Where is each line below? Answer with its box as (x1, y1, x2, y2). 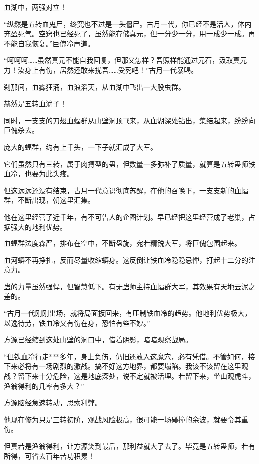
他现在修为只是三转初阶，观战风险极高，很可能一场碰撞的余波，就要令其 (4, 414, 241, 424)
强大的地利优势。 (10, 221, 67, 232)
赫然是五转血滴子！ (4, 98, 67, 109)
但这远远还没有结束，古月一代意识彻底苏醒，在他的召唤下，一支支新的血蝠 (4, 185, 248, 195)
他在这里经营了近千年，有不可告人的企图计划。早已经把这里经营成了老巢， (4, 211, 248, 222)
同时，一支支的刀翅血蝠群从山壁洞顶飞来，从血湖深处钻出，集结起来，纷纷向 (4, 115, 255, 125)
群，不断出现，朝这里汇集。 (4, 195, 95, 205)
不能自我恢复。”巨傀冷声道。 (4, 38, 95, 48)
